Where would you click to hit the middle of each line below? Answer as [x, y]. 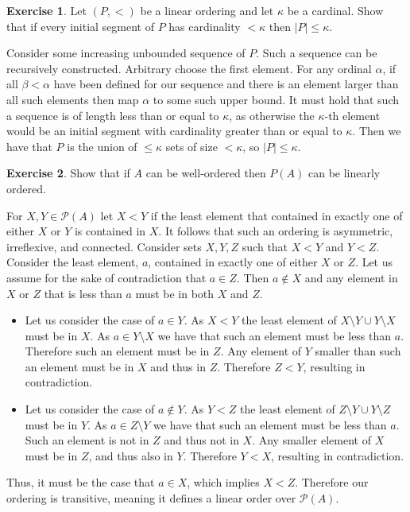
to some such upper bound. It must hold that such [276, 99]
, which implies [223, 482]
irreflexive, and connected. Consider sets [104, 246]
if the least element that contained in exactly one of [277, 215]
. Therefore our [332, 482]
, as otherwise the [272, 115]
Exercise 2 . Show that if [68, 173]
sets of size [191, 146]
